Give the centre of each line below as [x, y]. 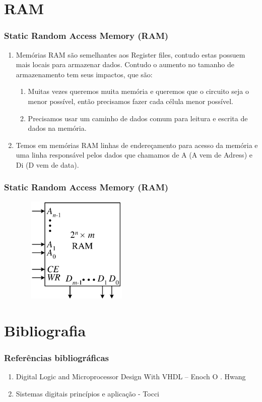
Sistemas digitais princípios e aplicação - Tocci [88, 393]
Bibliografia [45, 330]
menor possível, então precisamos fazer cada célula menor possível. [130, 101]
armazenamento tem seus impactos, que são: [84, 74]
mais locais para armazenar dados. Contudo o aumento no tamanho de [125, 64]
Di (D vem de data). [47, 164]
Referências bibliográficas [57, 357]
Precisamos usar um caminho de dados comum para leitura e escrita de [138, 118]
